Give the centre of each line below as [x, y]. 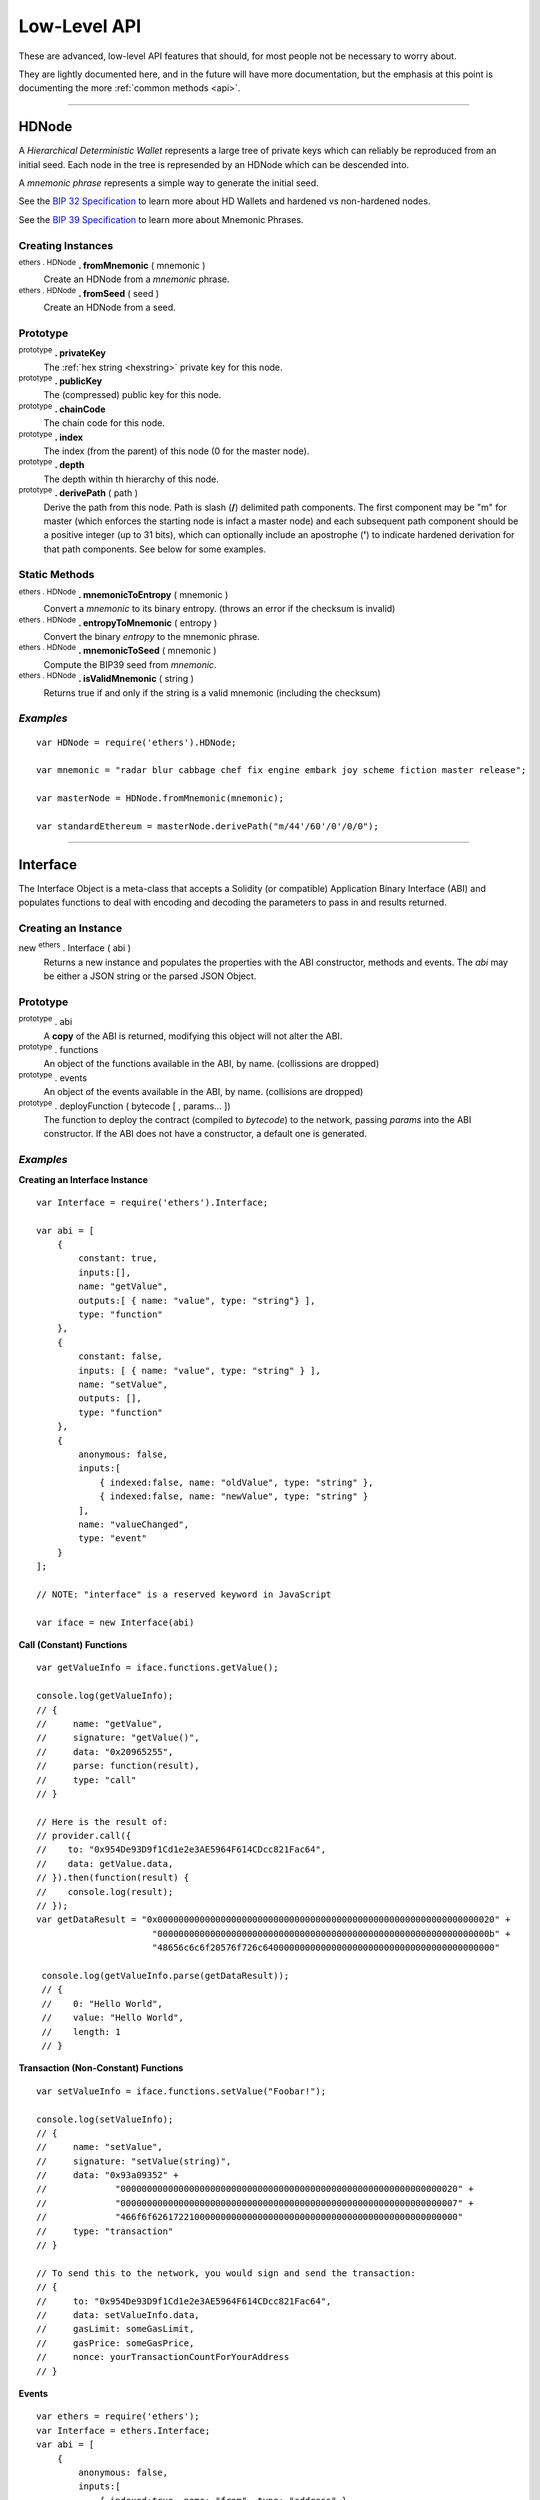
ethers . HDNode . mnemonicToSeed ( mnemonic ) [117, 650]
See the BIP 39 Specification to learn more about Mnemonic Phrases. [161, 219]
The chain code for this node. [104, 423]
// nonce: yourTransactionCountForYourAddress [163, 2357]
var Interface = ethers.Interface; [123, 2430]
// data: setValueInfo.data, [118, 2314]
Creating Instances [66, 245]
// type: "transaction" [105, 2231]
